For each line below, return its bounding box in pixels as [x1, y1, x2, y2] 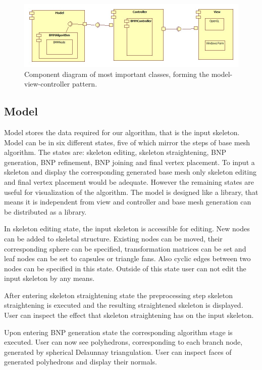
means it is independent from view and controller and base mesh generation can [4, 196, 251, 207]
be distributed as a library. [4, 206, 87, 217]
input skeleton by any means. [4, 273, 95, 283]
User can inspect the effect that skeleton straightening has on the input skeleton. [4, 310, 254, 320]
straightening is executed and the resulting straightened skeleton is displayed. [4, 300, 243, 310]
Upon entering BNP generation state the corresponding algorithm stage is [4, 326, 233, 337]
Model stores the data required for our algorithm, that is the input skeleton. [4, 127, 240, 137]
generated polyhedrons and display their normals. [4, 356, 157, 367]
